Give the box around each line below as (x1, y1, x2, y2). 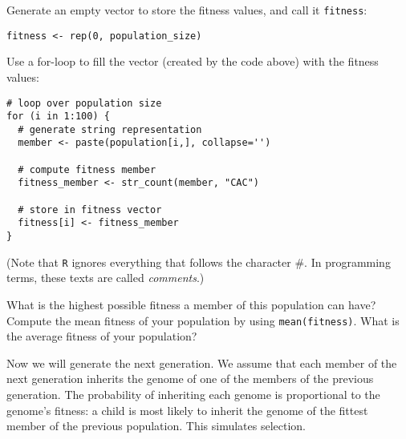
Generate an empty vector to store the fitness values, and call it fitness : (6, 2, 367, 18)
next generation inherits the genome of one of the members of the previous (6, 370, 374, 387)
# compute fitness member (18, 163, 156, 175)
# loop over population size (6, 97, 162, 109)
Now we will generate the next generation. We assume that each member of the (6, 354, 397, 371)
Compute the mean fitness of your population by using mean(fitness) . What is (6, 312, 400, 328)
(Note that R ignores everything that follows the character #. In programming (6, 253, 391, 270)
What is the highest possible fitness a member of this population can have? (6, 296, 376, 312)
